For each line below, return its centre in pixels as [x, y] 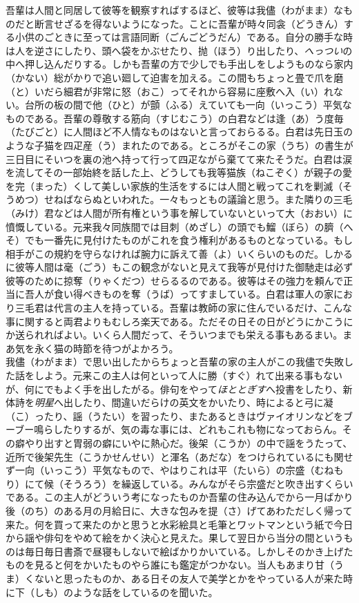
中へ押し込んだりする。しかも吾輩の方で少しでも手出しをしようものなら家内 [179, 64]
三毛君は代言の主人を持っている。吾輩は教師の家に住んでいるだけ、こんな [183, 308]
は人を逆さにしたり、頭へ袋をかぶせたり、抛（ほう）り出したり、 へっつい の [179, 50]
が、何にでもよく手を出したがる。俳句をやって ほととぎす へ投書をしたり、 [174, 389]
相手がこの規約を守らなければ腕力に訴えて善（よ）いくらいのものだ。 [165, 253]
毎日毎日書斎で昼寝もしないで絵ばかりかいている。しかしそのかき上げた [189, 551]
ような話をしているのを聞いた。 [145, 592]
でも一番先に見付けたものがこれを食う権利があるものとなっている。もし [188, 240]
